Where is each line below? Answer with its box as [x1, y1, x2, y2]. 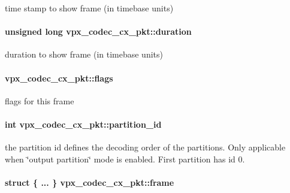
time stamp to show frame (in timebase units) [5, 2, 174, 14]
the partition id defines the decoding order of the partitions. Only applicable [5, 141, 286, 153]
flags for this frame [5, 94, 74, 107]
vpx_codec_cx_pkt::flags [5, 71, 113, 84]
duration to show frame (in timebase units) [5, 48, 163, 61]
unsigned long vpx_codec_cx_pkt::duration [5, 25, 192, 38]
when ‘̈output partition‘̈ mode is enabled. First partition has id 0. [5, 152, 245, 165]
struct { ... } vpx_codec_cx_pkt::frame [5, 176, 174, 188]
